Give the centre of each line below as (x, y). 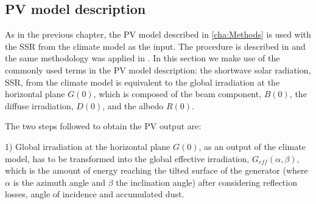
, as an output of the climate (252, 146)
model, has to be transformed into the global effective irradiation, (127, 158)
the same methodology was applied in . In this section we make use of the (142, 58)
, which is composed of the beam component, (177, 94)
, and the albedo (133, 105)
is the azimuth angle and (59, 182)
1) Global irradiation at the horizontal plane (88, 146)
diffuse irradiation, (39, 105)
